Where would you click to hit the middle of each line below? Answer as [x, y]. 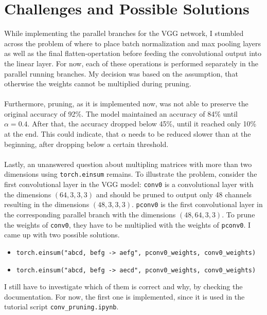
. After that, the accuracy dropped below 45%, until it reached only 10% [142, 124]
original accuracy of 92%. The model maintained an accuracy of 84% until [121, 113]
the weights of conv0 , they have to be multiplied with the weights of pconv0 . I [128, 224]
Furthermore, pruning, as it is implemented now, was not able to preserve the [126, 104]
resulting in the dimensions [47, 204]
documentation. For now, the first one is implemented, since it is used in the [124, 296]
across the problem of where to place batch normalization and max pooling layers [132, 43]
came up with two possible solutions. [62, 235]
